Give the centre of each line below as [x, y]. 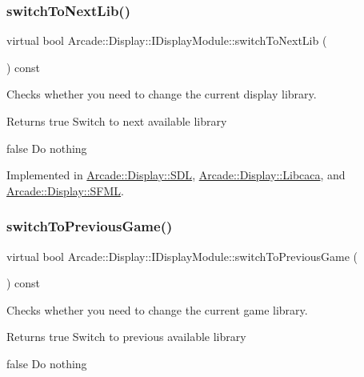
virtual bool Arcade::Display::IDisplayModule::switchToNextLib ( [167, 40]
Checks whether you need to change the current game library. [157, 309]
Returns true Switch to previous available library [126, 337]
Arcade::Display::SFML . [65, 190]
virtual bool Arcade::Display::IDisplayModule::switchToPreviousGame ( [182, 256]
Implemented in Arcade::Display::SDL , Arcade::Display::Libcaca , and [176, 175]
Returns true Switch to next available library [117, 121]
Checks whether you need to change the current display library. [162, 94]
